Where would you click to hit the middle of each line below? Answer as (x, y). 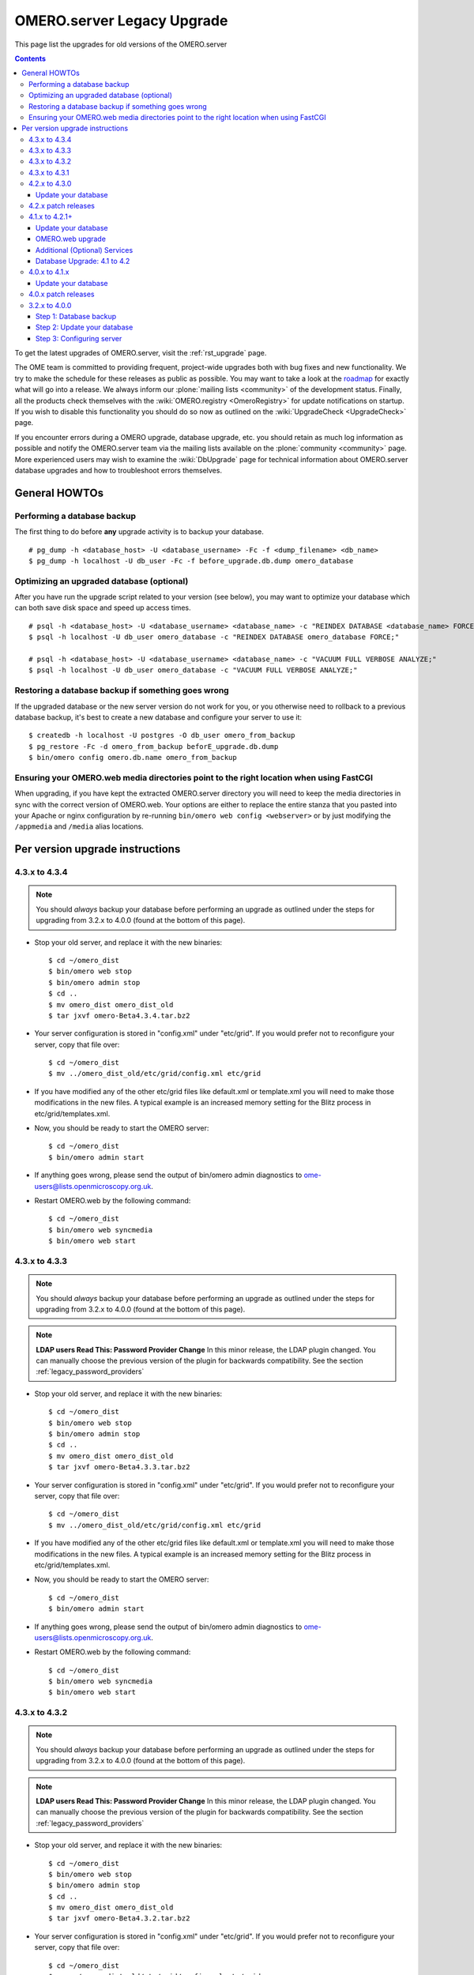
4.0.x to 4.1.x (49, 272)
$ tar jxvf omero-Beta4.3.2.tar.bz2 (119, 1919)
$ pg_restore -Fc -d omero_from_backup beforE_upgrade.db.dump (154, 746)
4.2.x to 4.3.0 (50, 184)
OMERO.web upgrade (71, 239)
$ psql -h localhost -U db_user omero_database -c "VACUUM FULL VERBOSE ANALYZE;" (193, 670)
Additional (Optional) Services (85, 250)
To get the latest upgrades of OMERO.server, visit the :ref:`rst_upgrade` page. (141, 353)
